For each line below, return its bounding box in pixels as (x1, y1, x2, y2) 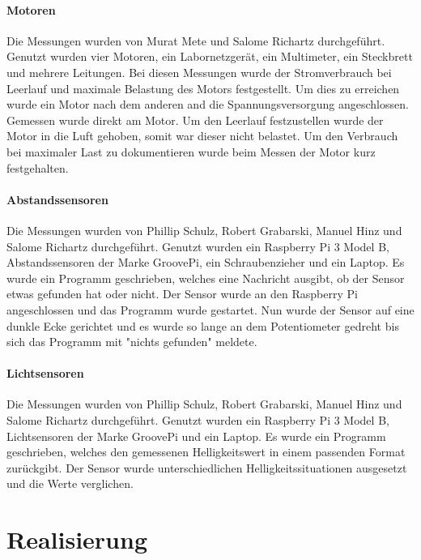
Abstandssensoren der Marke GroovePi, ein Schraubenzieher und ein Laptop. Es (6, 254, 405, 271)
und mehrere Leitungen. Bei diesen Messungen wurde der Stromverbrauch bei (6, 63, 392, 80)
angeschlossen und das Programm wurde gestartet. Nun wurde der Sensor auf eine (6, 301, 415, 318)
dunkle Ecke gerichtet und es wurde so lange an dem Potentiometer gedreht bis (6, 317, 399, 334)
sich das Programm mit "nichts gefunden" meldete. (6, 333, 257, 350)
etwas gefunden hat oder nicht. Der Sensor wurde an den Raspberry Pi (6, 285, 358, 302)
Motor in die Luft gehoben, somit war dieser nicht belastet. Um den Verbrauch (6, 127, 398, 144)
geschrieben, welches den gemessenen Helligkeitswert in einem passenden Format (6, 443, 406, 460)
